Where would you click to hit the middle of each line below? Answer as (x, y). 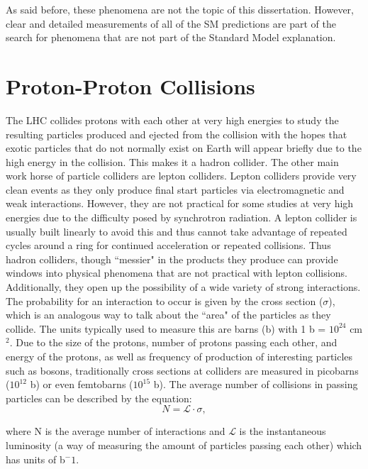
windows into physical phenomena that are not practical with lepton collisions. (177, 273)
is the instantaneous (283, 431)
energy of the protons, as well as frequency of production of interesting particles (179, 356)
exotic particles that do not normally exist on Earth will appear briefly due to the (184, 148)
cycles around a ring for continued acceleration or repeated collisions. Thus (168, 245)
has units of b (35, 459)
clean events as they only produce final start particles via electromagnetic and (175, 189)
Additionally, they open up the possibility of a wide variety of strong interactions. (183, 287)
